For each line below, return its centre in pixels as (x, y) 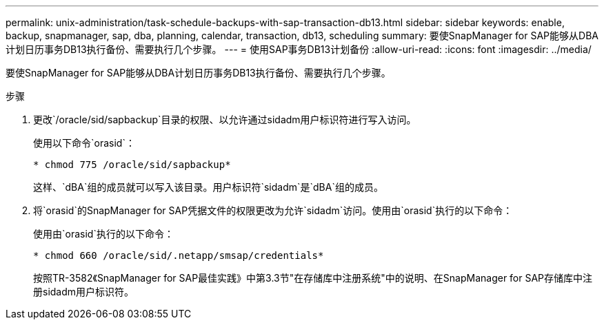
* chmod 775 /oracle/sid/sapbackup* (132, 165)
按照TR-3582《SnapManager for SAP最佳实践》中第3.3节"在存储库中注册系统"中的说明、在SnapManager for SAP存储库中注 (313, 278)
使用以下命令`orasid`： (84, 143)
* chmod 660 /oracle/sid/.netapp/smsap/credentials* (179, 255)
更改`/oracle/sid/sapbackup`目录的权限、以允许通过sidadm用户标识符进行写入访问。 (225, 119)
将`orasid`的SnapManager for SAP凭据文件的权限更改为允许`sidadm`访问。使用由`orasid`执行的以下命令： (273, 210)
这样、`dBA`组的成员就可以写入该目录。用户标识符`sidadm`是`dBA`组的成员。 (208, 187)
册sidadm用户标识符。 (84, 292)
